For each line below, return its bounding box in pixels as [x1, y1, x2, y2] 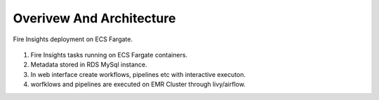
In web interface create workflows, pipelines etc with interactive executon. [30, 70, 246, 78]
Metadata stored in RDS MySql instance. [30, 60, 147, 69]
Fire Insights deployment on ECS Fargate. [13, 35, 133, 43]
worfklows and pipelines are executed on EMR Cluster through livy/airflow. [30, 80, 246, 89]
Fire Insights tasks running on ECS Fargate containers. [30, 50, 188, 59]
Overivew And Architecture [13, 10, 176, 26]
